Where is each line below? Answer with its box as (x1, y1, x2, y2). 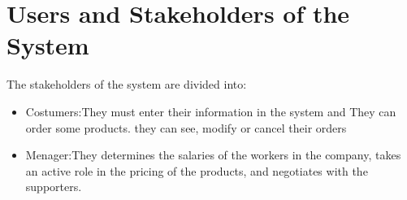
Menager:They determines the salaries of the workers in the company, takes (25, 146, 401, 163)
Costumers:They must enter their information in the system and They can (25, 102, 396, 120)
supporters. (25, 178, 82, 195)
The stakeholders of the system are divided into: (6, 76, 247, 93)
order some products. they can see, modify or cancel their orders (25, 119, 347, 136)
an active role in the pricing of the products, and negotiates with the (25, 162, 368, 179)
